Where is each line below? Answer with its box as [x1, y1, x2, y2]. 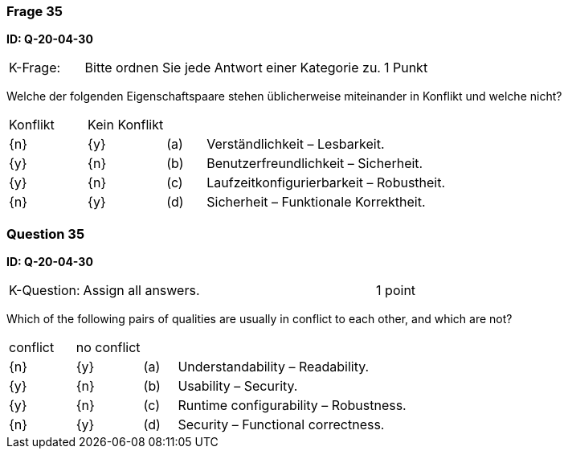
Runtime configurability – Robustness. [178, 397, 407, 414]
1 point [376, 282, 416, 299]
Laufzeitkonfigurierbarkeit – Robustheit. [206, 174, 446, 191]
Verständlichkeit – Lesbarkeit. [206, 136, 385, 153]
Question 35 [6, 225, 85, 242]
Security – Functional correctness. [178, 416, 385, 433]
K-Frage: [9, 59, 61, 76]
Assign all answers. [83, 282, 200, 299]
